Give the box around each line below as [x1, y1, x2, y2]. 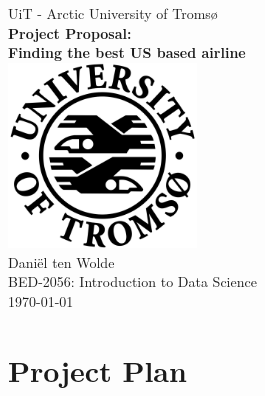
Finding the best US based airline [8, 42, 246, 63]
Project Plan [8, 349, 187, 390]
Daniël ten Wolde [8, 251, 115, 272]
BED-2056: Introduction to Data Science [8, 271, 257, 292]
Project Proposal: [8, 22, 132, 43]
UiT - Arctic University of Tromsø [8, 3, 218, 23]
